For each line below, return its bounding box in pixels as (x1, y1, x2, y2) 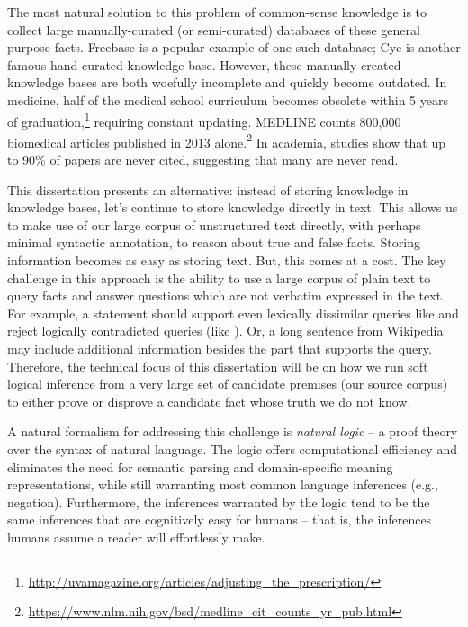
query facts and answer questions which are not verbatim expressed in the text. (7, 286, 445, 305)
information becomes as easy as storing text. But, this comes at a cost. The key (7, 251, 446, 270)
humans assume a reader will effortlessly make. (7, 527, 265, 546)
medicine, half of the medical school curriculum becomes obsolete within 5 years (7, 90, 448, 109)
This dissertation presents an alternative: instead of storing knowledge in (7, 180, 409, 199)
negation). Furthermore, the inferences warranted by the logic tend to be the (7, 492, 430, 511)
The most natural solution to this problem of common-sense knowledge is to (7, 3, 427, 21)
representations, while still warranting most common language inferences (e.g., (7, 475, 438, 494)
